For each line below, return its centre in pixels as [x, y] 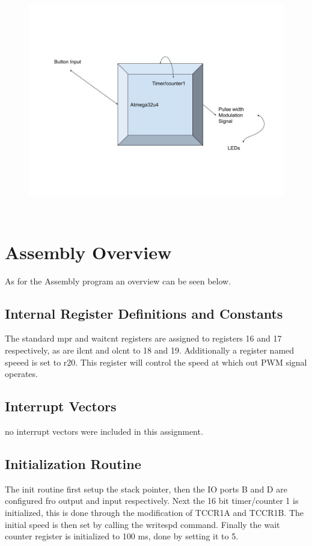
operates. [21, 374]
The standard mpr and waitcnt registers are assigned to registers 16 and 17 [143, 338]
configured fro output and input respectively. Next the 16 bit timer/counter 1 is [152, 501]
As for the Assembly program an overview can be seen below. [118, 281]
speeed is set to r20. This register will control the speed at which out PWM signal [156, 362]
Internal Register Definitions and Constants [144, 313]
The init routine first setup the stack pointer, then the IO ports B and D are [146, 489]
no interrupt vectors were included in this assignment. [104, 431]
